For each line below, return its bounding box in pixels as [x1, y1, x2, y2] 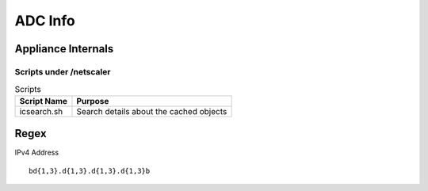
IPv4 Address [14, 147, 59, 158]
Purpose [76, 95, 109, 106]
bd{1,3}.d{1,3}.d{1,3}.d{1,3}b [29, 166, 151, 175]
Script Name [19, 95, 67, 106]
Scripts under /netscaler [14, 66, 111, 77]
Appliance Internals [14, 42, 114, 55]
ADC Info [14, 12, 75, 29]
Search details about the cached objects [76, 105, 227, 117]
